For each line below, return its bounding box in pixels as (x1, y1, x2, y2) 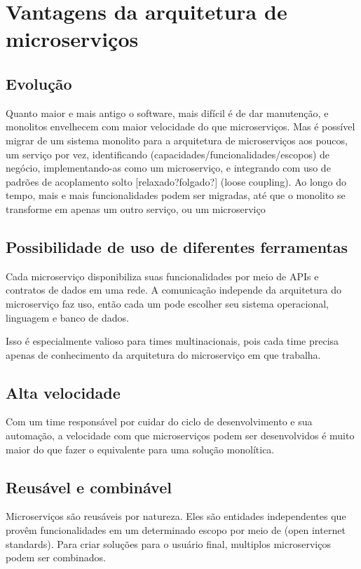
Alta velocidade (6, 381, 121, 403)
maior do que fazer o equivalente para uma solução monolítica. (6, 441, 275, 456)
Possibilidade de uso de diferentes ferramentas (6, 235, 348, 257)
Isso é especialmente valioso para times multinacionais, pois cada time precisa (6, 334, 339, 348)
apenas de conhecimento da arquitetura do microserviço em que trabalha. (6, 347, 321, 362)
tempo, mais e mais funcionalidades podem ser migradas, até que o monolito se (6, 188, 346, 203)
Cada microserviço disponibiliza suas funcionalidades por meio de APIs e (6, 268, 319, 283)
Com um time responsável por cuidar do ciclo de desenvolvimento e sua (6, 414, 313, 429)
